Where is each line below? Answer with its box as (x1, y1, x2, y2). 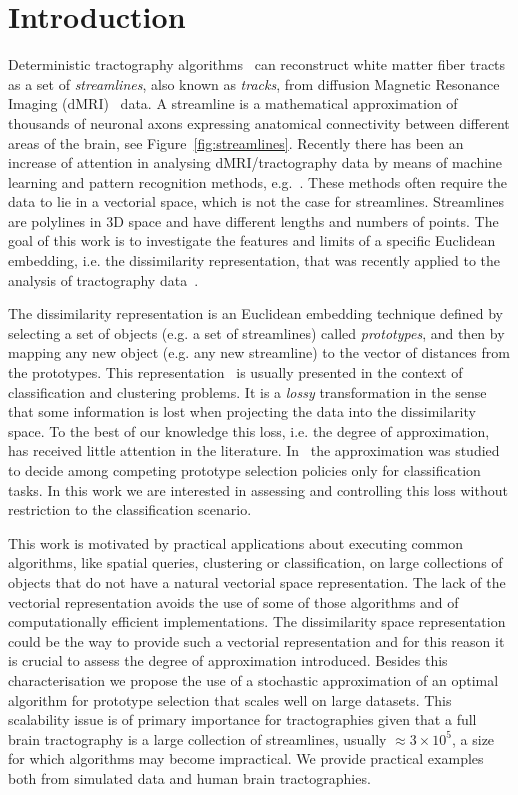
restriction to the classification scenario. (8, 499, 252, 520)
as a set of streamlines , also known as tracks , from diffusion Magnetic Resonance (8, 73, 500, 94)
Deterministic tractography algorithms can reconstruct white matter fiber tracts (8, 54, 506, 75)
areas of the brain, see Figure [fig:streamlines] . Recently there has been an (8, 132, 464, 153)
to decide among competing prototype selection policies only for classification (8, 460, 481, 480)
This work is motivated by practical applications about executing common (8, 532, 463, 553)
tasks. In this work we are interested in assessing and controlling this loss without (8, 479, 508, 500)
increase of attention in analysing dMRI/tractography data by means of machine (8, 152, 503, 173)
